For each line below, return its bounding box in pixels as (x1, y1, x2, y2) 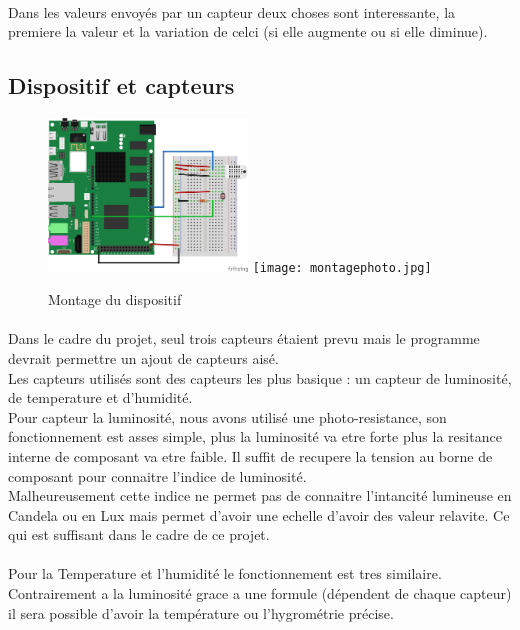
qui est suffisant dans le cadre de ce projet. (8, 524, 270, 545)
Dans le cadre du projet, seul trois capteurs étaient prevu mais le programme (8, 328, 480, 349)
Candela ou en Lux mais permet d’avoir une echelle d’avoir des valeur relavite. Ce (8, 504, 510, 525)
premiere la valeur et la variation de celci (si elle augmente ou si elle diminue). (8, 21, 488, 42)
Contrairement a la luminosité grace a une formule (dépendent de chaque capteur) (8, 583, 512, 604)
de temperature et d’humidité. (8, 387, 193, 408)
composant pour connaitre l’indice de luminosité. (8, 465, 307, 486)
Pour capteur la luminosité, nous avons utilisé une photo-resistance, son (8, 406, 447, 427)
